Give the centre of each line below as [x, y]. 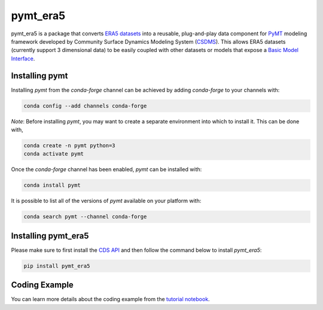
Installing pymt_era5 [50, 235]
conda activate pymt [54, 154]
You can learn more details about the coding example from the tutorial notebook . [110, 299]
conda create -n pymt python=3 [70, 145]
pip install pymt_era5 [57, 266]
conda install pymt [52, 185]
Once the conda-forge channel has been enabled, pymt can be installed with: [106, 169]
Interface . [23, 58]
